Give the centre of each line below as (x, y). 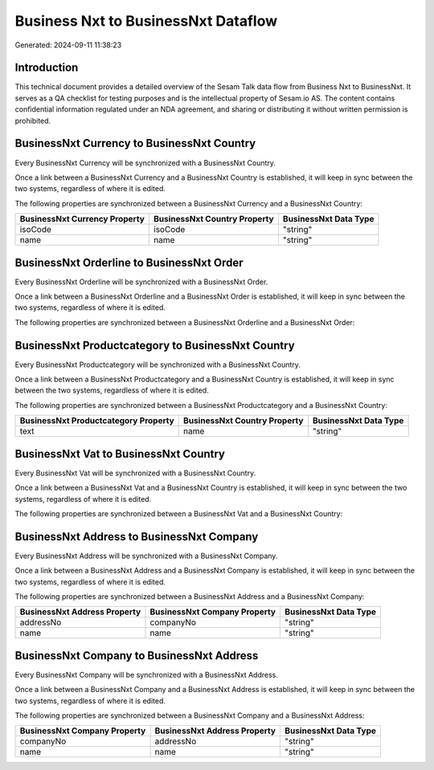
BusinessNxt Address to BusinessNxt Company (137, 537)
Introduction (47, 68)
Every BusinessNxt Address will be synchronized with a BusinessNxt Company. (146, 556)
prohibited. (33, 120)
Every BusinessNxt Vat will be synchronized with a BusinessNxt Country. (135, 473)
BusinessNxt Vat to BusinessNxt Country (120, 454)
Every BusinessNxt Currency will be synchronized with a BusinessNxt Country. (145, 163)
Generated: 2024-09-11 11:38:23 (68, 45)
